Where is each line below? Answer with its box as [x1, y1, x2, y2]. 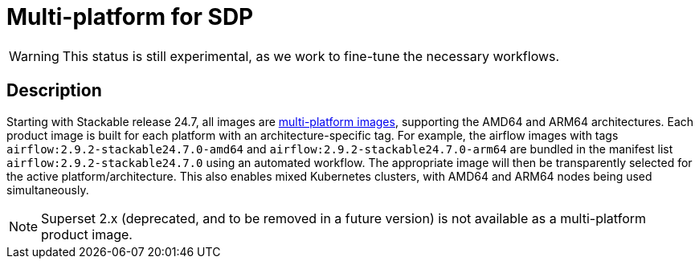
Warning [9, 47, 59, 64]
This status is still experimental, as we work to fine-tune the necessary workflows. [62, 47, 560, 64]
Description [6, 80, 102, 101]
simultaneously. [6, 182, 89, 197]
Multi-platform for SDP [6, 3, 254, 31]
